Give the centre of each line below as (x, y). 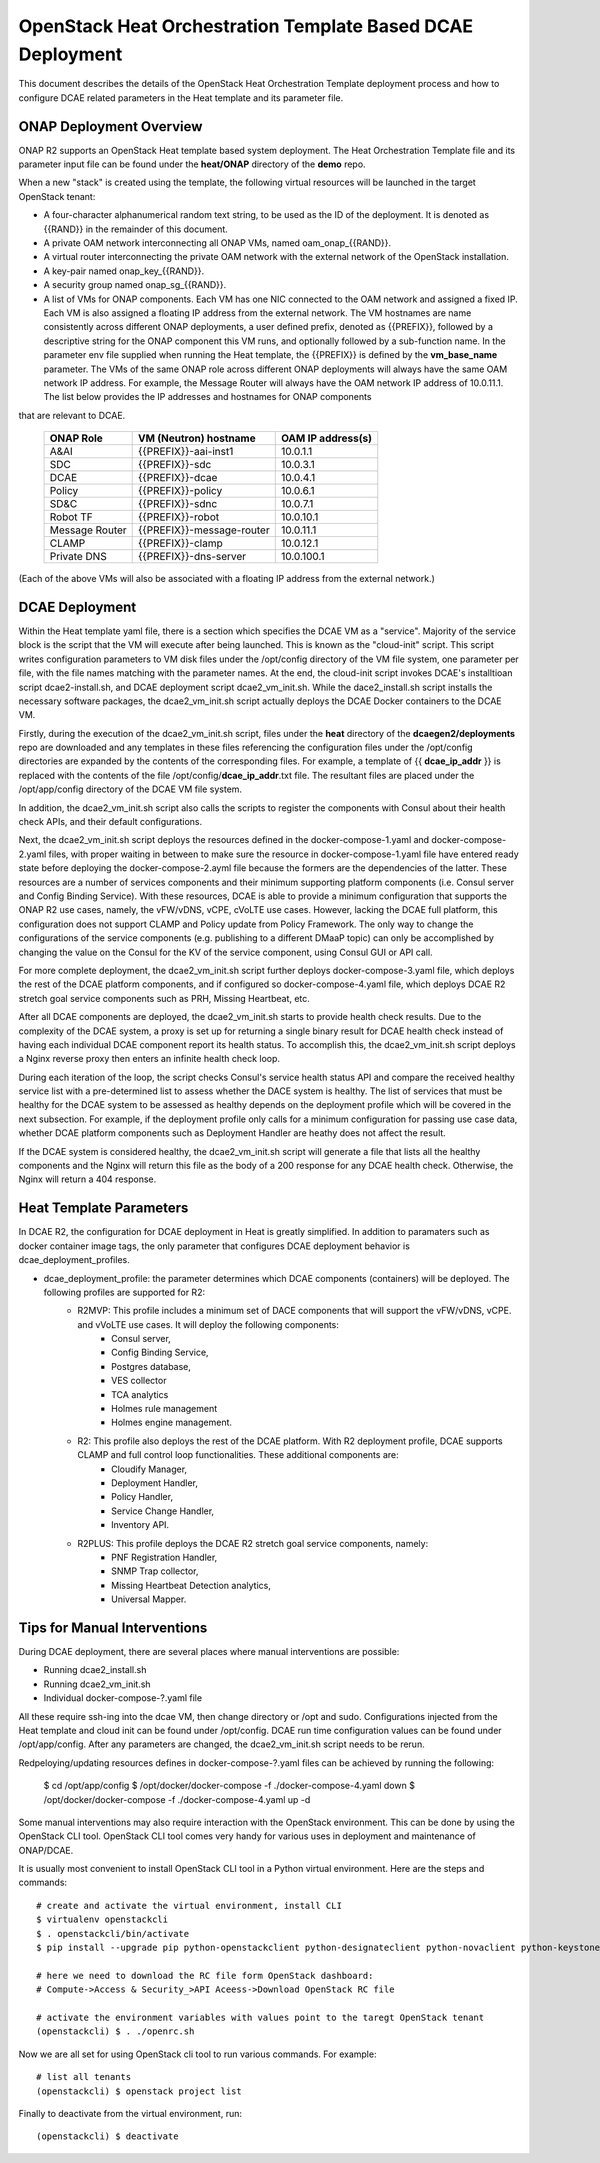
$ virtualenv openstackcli (102, 1919)
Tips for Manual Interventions (113, 1627)
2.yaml (32, 854)
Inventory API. (140, 1525)
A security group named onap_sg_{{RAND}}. (135, 285)
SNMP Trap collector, (155, 1571)
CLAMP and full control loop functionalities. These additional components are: (238, 1455)
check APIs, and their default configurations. (110, 822)
